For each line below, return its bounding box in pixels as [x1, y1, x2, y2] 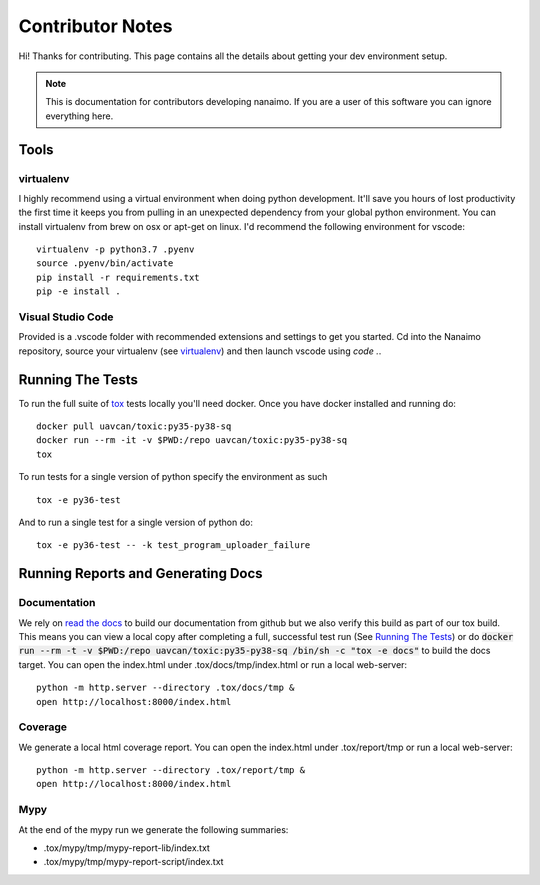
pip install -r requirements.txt [36, 271, 200, 283]
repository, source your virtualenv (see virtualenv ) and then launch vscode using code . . [18, 345, 382, 357]
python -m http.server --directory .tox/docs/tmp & [36, 682, 295, 694]
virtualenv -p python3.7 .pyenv [36, 244, 195, 255]
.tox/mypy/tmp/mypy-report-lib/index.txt [43, 841, 210, 854]
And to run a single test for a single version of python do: [18, 516, 254, 528]
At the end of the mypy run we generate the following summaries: [18, 823, 289, 835]
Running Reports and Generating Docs [18, 565, 264, 582]
